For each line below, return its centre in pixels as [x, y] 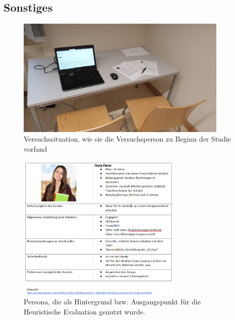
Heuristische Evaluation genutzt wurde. [84, 311]
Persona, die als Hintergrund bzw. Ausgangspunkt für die [112, 302]
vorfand [36, 149]
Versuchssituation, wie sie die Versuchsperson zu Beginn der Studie [127, 139]
